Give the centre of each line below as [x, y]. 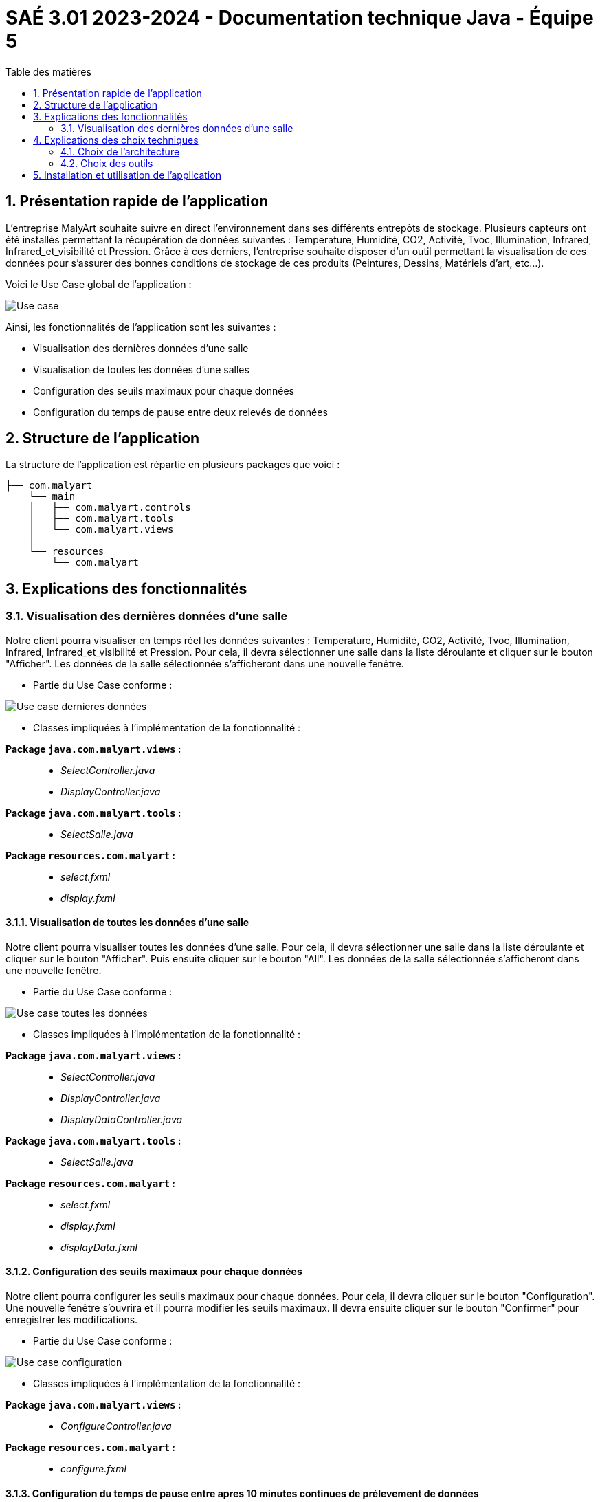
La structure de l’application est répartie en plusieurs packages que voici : [173, 465]
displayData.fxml [99, 1247]
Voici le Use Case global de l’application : [99, 284]
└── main [52, 497]
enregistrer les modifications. [72, 1320]
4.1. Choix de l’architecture [120, 151]
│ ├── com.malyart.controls [110, 508]
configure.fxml [93, 1469]
